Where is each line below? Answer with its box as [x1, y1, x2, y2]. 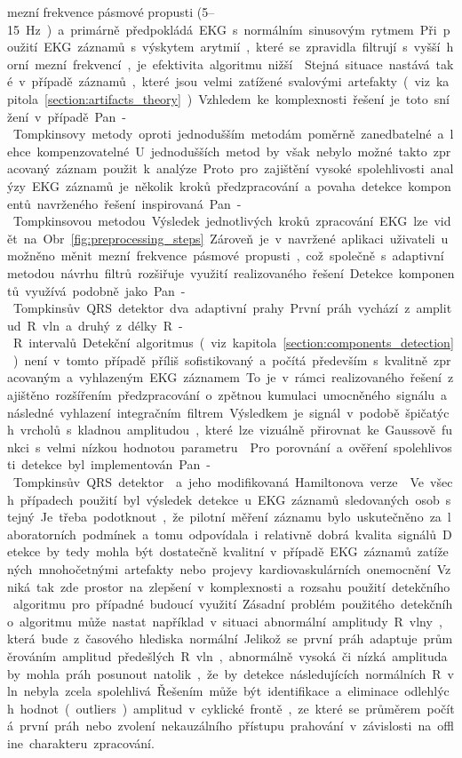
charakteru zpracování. [28, 733, 155, 752]
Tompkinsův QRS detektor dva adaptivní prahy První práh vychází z [12, 299, 410, 317]
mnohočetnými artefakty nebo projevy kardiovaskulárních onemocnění [38, 560, 431, 578]
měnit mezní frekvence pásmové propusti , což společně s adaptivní [60, 246, 444, 265]
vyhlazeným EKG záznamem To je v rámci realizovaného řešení [78, 368, 442, 387]
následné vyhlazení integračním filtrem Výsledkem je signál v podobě [7, 403, 400, 421]
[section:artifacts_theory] [44, 89, 181, 108]
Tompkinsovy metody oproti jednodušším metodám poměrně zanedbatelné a [12, 124, 444, 143]
